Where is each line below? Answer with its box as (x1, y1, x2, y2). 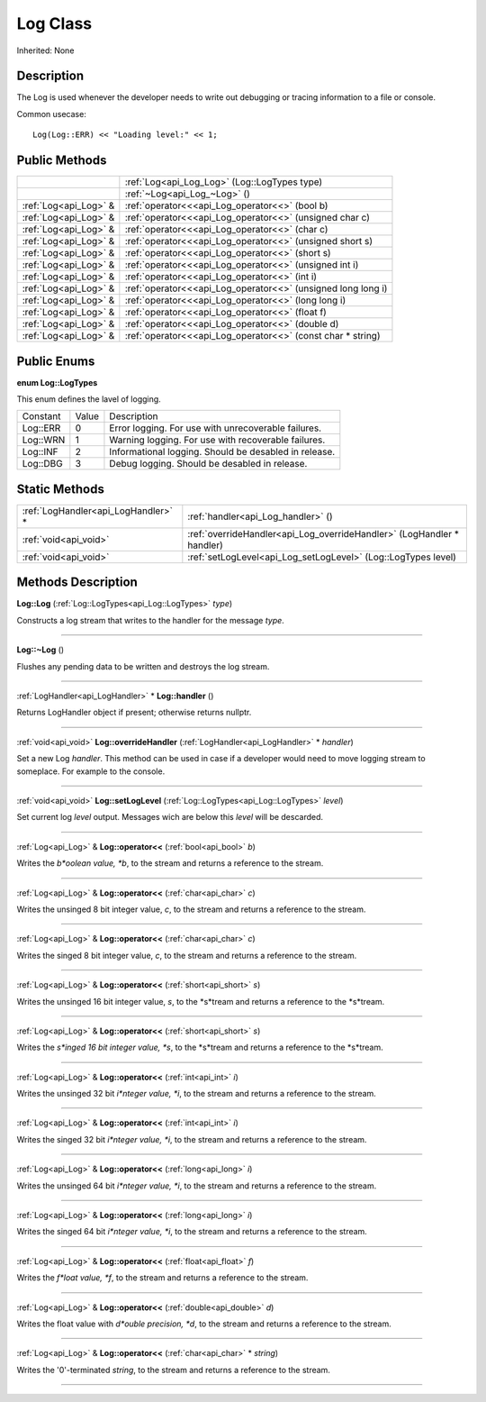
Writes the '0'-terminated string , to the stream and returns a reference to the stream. (16, 1364, 330, 1375)
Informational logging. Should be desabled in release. (109, 446, 336, 459)
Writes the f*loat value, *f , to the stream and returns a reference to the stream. (16, 1272, 309, 1283)
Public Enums (16, 353, 95, 369)
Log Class (16, 14, 93, 33)
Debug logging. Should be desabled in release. (109, 458, 308, 470)
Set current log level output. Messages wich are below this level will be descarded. (16, 812, 324, 823)
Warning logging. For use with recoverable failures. (109, 433, 326, 446)
